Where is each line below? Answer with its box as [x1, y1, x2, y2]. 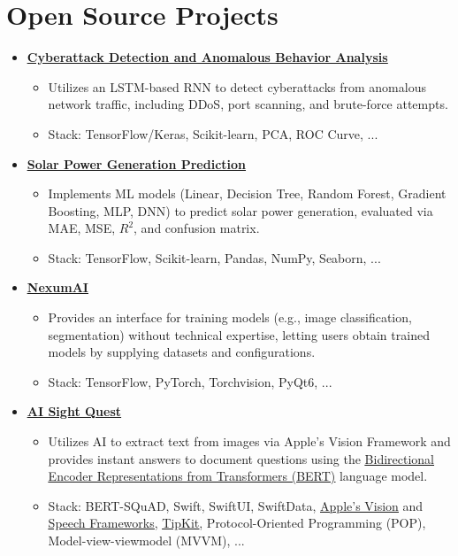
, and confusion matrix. [134, 219, 260, 237]
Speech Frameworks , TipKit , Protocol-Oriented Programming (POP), [48, 514, 426, 532]
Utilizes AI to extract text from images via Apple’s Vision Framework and [48, 432, 451, 451]
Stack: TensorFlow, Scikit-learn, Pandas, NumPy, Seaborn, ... [48, 248, 381, 266]
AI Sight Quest [27, 402, 122, 421]
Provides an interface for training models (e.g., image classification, [48, 308, 412, 327]
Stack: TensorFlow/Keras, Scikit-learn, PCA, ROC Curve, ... [48, 124, 378, 143]
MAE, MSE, [48, 219, 116, 237]
